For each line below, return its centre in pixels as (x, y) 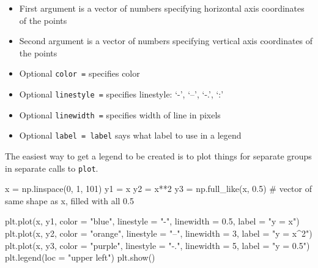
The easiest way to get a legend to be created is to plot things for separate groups (158, 156)
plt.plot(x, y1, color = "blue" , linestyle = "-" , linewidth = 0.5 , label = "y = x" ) (152, 221)
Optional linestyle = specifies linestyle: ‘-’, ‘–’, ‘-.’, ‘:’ (121, 94)
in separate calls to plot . (52, 168)
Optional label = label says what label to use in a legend (130, 135)
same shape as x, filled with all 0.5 (69, 200)
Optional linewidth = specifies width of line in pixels (120, 114)
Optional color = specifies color (79, 73)
